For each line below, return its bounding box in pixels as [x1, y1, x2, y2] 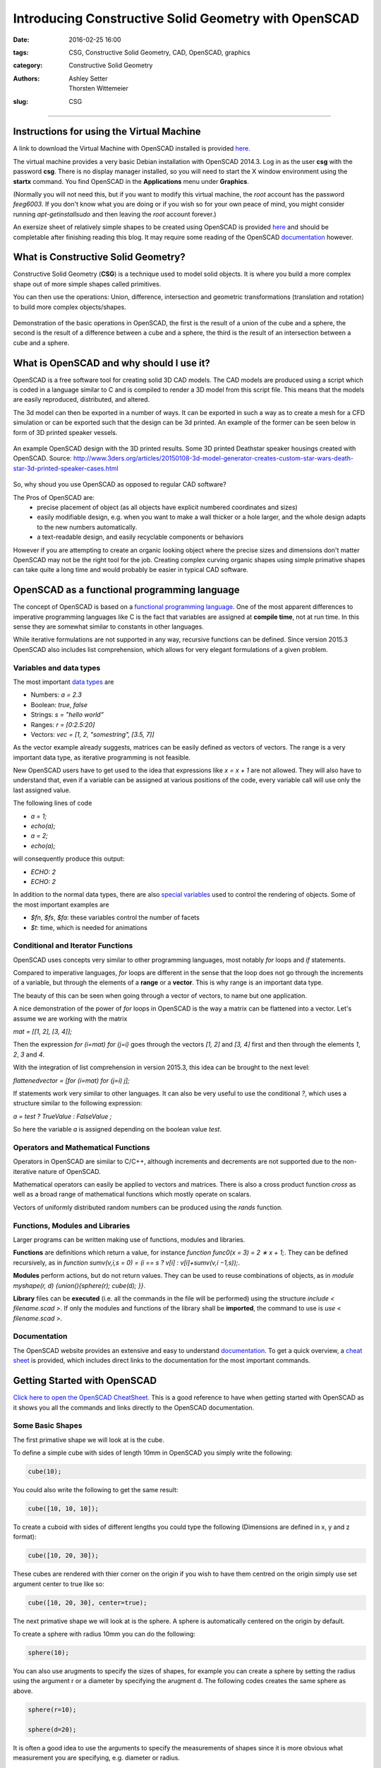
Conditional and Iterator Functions [13, 941, 133, 950]
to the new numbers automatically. [37, 523, 138, 531]
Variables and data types [13, 663, 101, 673]
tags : [13, 48, 29, 57]
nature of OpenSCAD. [37, 1167, 102, 1175]
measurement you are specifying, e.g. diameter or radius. [13, 1754, 180, 1762]
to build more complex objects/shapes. [13, 303, 126, 311]
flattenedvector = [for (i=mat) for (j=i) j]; [13, 1076, 130, 1085]
